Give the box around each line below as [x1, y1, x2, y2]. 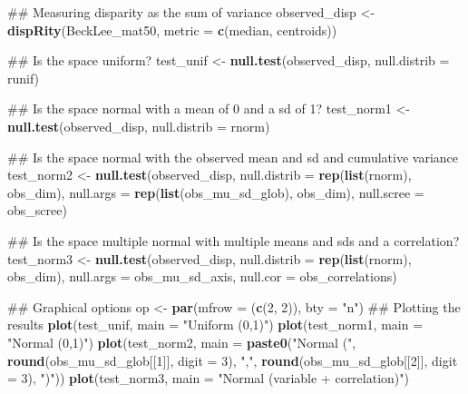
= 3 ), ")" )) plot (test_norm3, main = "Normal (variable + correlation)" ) [7, 369, 409, 388]
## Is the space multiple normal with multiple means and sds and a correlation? [7, 231, 460, 250]
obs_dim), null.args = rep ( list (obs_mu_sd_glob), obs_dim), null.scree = [7, 182, 424, 202]
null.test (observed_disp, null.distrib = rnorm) [7, 116, 270, 135]
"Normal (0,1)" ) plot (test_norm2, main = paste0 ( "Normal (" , [7, 332, 356, 351]
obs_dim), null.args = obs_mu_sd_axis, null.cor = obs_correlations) [7, 267, 397, 286]
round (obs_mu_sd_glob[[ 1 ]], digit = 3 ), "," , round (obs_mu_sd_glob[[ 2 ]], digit [7, 350, 458, 369]
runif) [7, 68, 40, 87]
